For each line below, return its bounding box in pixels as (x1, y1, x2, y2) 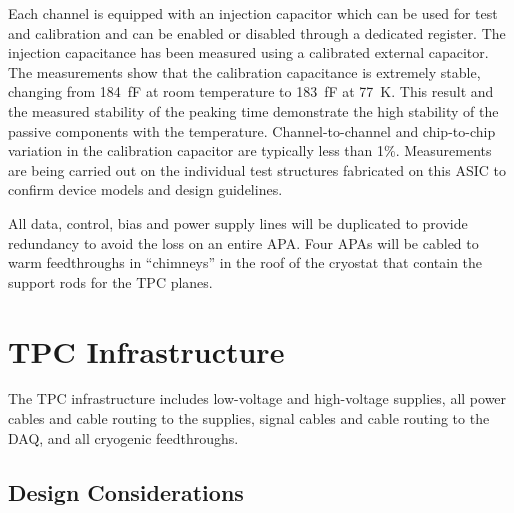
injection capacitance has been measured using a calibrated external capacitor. (8, 42, 489, 63)
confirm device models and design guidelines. (8, 179, 283, 200)
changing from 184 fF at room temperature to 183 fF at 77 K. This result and (8, 81, 494, 102)
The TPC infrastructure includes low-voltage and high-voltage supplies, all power (8, 388, 507, 409)
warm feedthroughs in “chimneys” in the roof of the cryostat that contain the (8, 252, 483, 273)
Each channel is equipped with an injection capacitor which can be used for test (8, 3, 498, 23)
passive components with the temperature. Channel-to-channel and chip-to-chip (8, 120, 496, 141)
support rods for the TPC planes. (8, 271, 213, 292)
